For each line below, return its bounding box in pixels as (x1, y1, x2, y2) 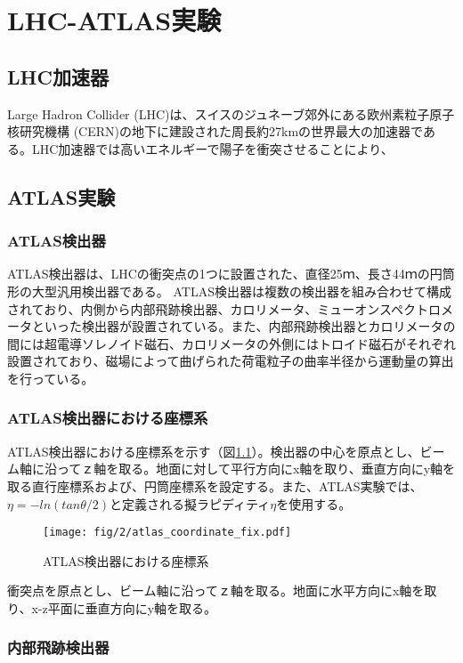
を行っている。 (7, 368, 94, 387)
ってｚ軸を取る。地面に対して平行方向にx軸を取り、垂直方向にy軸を (56, 459, 456, 478)
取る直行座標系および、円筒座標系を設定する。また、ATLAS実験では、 (7, 476, 423, 495)
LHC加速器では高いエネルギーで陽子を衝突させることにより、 (31, 139, 394, 158)
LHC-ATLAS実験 (7, 2, 222, 38)
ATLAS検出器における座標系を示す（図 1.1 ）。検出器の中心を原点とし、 (7, 441, 420, 460)
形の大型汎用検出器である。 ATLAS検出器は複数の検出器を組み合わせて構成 (7, 281, 451, 300)
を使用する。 (276, 494, 352, 513)
